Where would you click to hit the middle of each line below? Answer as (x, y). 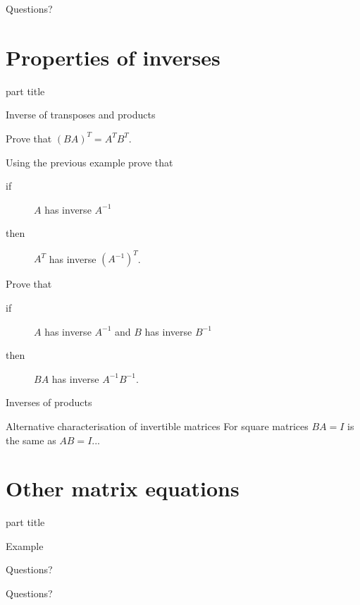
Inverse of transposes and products (81, 115)
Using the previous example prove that (89, 162)
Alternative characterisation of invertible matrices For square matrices (157, 426)
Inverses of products (49, 402)
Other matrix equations (123, 488)
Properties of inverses (113, 57)
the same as (31, 440)
